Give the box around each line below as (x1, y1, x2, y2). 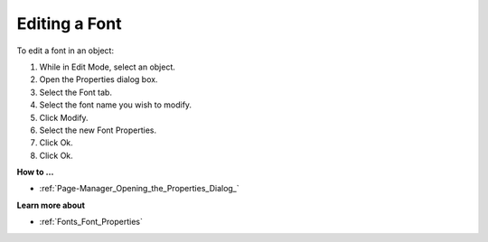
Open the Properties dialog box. (39, 74, 158, 85)
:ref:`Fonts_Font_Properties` (39, 217, 144, 228)
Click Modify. (39, 112, 89, 123)
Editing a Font (16, 14, 122, 33)
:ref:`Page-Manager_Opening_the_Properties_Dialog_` (39, 183, 239, 194)
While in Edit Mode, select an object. (39, 61, 176, 72)
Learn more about (16, 200, 86, 210)
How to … (16, 167, 54, 178)
